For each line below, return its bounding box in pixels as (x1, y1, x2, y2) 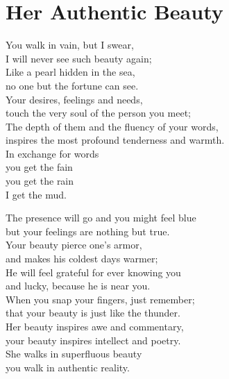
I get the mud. (6, 187, 67, 201)
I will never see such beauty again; (6, 51, 152, 65)
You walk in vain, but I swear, (6, 37, 134, 52)
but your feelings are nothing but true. (6, 224, 170, 238)
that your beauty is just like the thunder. (6, 305, 180, 320)
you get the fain (6, 160, 73, 174)
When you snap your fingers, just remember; (6, 292, 195, 306)
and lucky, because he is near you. (6, 278, 151, 293)
